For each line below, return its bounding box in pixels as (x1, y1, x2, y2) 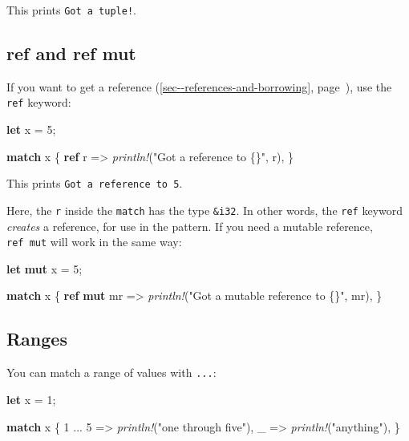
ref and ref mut (6, 41, 136, 66)
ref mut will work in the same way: (6, 233, 182, 250)
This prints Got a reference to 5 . (6, 175, 183, 192)
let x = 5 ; (6, 121, 56, 138)
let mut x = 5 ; (6, 260, 83, 277)
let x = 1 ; (6, 390, 56, 407)
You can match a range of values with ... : (6, 364, 217, 381)
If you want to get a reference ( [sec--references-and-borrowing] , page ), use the (6, 78, 392, 95)
